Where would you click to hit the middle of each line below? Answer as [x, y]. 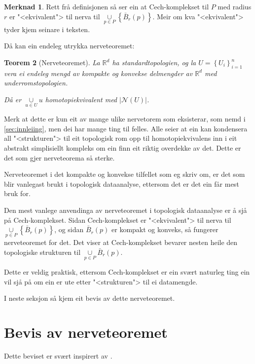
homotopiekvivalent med [81, 99]
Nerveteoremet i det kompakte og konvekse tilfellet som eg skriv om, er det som [125, 174]
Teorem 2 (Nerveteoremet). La [52, 62]
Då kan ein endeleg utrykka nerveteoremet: [69, 46]
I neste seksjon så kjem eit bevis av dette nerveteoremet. [90, 298]
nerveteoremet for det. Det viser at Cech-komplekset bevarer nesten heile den [121, 242]
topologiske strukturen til [42, 252]
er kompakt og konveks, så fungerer [165, 229]
